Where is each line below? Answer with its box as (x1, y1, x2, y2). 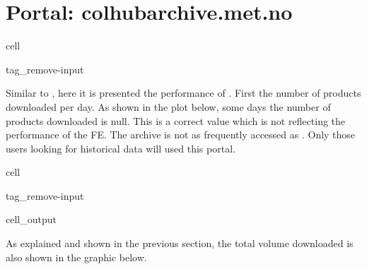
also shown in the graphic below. (6, 249, 147, 264)
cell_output (6, 212, 57, 227)
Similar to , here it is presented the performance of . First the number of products (6, 85, 361, 100)
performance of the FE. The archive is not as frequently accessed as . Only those (6, 127, 356, 142)
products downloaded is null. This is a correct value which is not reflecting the (6, 113, 346, 128)
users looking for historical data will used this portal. (6, 141, 235, 155)
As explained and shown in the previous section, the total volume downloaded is (6, 236, 354, 251)
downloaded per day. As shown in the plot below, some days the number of (6, 99, 331, 114)
